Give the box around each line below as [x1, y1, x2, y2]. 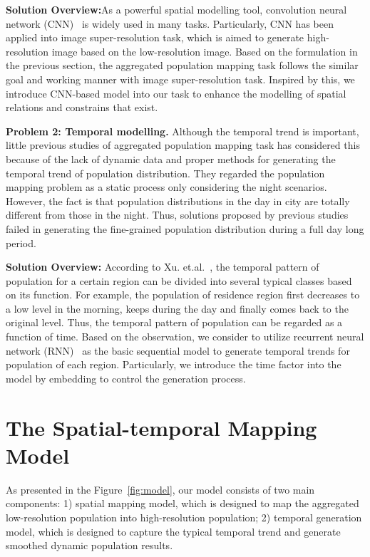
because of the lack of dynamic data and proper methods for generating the [6, 151, 336, 166]
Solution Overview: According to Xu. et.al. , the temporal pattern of [6, 259, 319, 274]
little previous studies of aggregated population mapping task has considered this [6, 137, 360, 152]
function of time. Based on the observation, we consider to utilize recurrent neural [6, 329, 364, 344]
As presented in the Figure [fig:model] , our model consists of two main [6, 481, 315, 496]
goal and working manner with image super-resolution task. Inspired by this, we [6, 71, 355, 86]
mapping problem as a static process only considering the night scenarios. [6, 179, 327, 194]
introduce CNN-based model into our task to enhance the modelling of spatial [6, 85, 346, 100]
